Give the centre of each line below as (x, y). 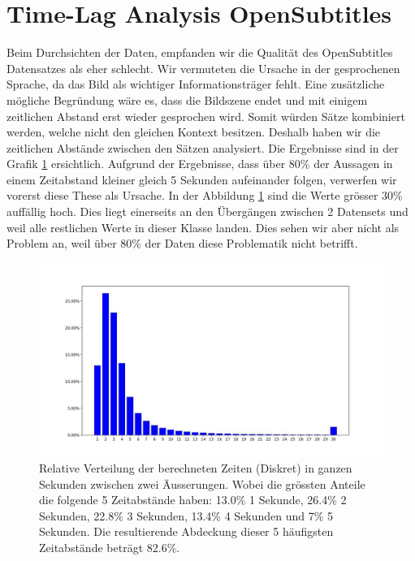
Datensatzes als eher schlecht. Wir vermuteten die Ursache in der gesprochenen (203, 68)
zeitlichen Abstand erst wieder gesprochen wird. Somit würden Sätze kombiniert (206, 116)
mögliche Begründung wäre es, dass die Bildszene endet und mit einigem (187, 99)
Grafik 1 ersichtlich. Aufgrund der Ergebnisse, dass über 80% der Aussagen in (200, 164)
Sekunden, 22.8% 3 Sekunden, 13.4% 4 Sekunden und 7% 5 (186, 515)
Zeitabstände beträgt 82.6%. (110, 547)
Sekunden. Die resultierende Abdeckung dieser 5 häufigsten (186, 531)
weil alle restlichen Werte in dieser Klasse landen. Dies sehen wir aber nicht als (203, 227)
